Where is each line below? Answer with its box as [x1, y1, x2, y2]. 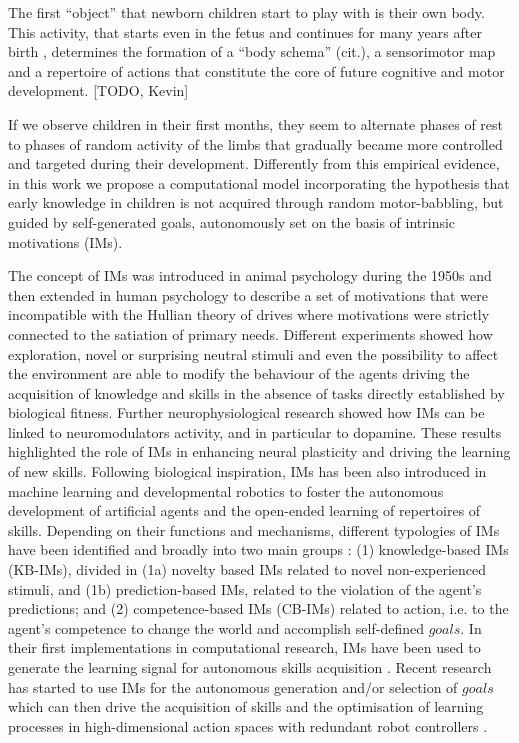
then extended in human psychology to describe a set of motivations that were [8, 284, 488, 305]
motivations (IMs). [8, 231, 123, 252]
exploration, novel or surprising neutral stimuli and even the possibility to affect [8, 343, 499, 364]
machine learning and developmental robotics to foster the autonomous [8, 480, 444, 501]
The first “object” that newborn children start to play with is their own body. [8, 2, 485, 22]
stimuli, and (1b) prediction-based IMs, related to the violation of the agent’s [8, 578, 482, 599]
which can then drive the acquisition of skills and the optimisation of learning [8, 696, 484, 717]
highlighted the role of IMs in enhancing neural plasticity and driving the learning [8, 441, 511, 462]
